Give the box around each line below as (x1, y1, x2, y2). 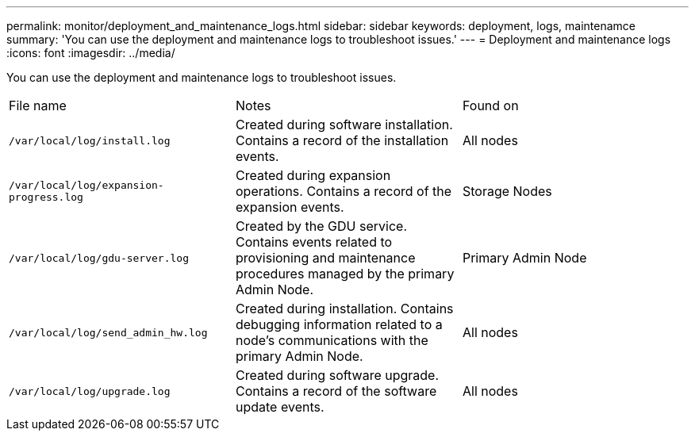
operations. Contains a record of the (235, 183, 452, 199)
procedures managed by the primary (235, 266, 455, 282)
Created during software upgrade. (235, 367, 440, 383)
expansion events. (235, 199, 344, 215)
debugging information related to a (235, 316, 443, 332)
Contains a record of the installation (235, 132, 449, 148)
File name (9, 98, 67, 113)
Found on (462, 98, 519, 113)
